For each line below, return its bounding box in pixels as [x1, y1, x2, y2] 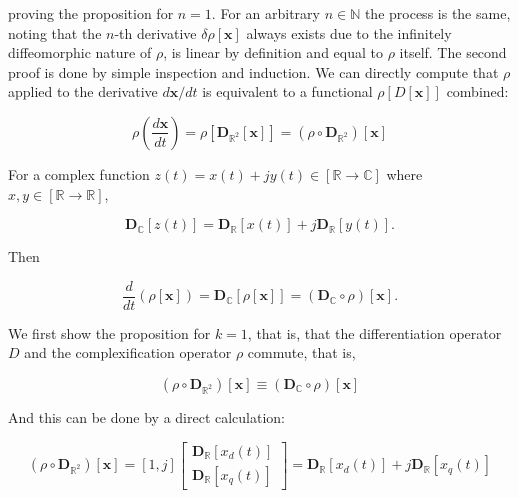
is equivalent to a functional [202, 81, 373, 102]
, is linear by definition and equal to [163, 42, 383, 63]
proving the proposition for [8, 3, 174, 23]
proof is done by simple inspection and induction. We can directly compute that [8, 61, 499, 82]
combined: [446, 81, 509, 102]
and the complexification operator [24, 342, 232, 363]
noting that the [8, 22, 102, 43]
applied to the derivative [8, 81, 158, 102]
